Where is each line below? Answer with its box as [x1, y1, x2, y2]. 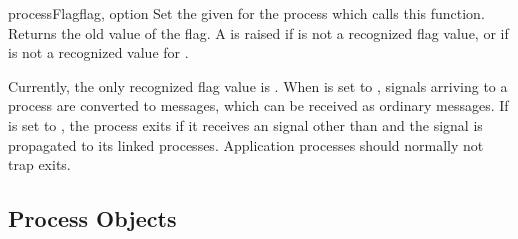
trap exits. [8, 154, 71, 175]
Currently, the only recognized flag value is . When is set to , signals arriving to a [8, 75, 508, 96]
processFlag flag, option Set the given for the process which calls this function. [8, 3, 485, 23]
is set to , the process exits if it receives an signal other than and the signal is [8, 114, 483, 135]
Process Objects [8, 203, 177, 234]
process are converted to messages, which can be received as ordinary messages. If [8, 95, 509, 116]
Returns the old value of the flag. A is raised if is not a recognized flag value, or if [8, 22, 509, 43]
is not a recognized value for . [8, 42, 189, 63]
